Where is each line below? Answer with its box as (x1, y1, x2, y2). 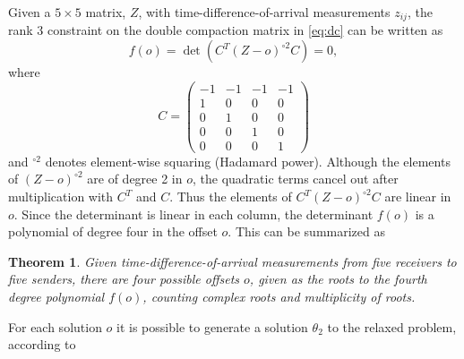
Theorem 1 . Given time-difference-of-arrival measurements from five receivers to (8, 252, 457, 270)
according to (8, 335, 76, 354)
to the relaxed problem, (327, 317, 457, 336)
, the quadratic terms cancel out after (193, 169, 399, 188)
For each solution (8, 317, 102, 336)
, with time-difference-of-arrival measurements (138, 3, 391, 21)
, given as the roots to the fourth (249, 269, 427, 288)
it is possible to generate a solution (116, 317, 308, 336)
